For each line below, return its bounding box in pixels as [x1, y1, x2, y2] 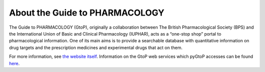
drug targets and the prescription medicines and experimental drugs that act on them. [9, 44, 183, 51]
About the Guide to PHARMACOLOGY [9, 7, 164, 18]
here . [9, 60, 20, 66]
